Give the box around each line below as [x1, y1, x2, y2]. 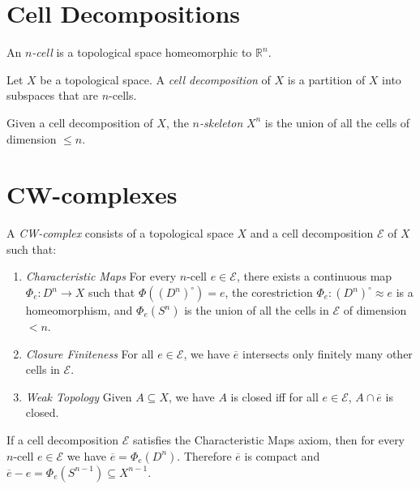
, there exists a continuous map [236, 268, 392, 285]
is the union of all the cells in [184, 302, 329, 318]
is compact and [244, 447, 320, 464]
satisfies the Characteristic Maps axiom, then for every [133, 431, 405, 448]
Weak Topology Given [25, 388, 132, 405]
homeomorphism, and [25, 302, 133, 318]
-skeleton [199, 114, 243, 131]
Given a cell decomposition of [6, 114, 153, 131]
